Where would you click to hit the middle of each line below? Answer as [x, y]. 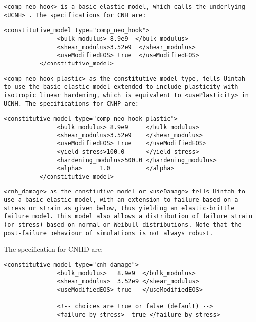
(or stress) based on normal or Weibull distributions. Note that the [123, 225]
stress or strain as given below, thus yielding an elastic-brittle [119, 208]
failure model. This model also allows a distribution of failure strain [128, 217]
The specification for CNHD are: [53, 249]
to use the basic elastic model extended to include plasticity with [121, 87]
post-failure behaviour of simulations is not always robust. [109, 233]
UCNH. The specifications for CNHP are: [72, 103]
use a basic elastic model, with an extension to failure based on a [121, 200]
